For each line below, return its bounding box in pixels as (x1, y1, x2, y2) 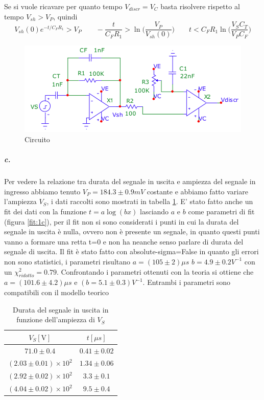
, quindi (53, 11, 78, 21)
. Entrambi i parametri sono (142, 277, 231, 287)
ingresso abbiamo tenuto (4, 186, 81, 196)
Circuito (25, 134, 50, 145)
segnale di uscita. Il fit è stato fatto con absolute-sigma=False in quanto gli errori (4, 246, 259, 257)
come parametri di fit (188, 206, 255, 216)
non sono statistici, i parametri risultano (4, 256, 131, 266)
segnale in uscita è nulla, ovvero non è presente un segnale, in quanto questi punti (4, 226, 260, 237)
